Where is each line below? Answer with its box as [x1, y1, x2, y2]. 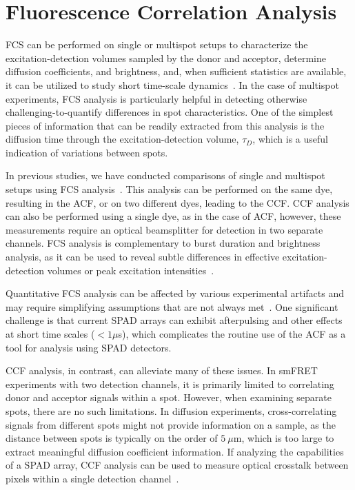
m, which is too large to [233, 431, 334, 445]
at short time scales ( [6, 327, 95, 340]
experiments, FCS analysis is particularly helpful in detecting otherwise [6, 91, 307, 105]
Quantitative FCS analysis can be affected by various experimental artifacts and [6, 286, 345, 300]
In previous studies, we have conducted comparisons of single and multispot [6, 168, 325, 183]
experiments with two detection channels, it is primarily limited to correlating [6, 376, 334, 391]
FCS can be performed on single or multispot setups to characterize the [6, 37, 308, 52]
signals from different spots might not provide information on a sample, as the [6, 417, 336, 431]
